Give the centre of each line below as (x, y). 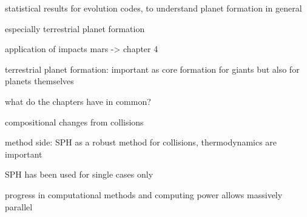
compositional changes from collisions (74, 122)
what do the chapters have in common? (78, 101)
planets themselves (39, 81)
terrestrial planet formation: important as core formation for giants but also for (152, 69)
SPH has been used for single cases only (79, 174)
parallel (19, 206)
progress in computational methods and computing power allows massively (144, 194)
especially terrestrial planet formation (75, 28)
